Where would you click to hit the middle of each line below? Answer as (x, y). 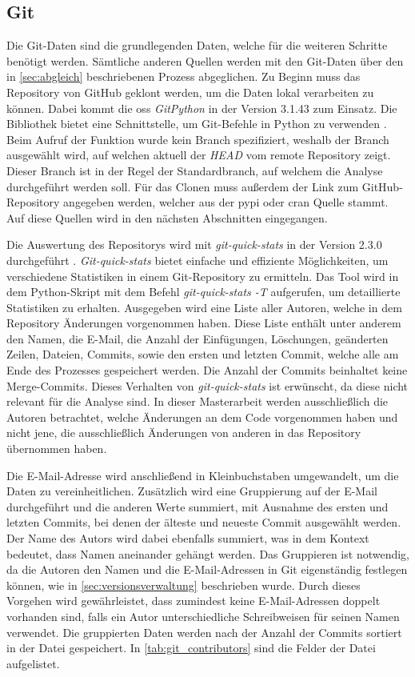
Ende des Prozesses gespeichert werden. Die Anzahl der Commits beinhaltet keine (207, 370)
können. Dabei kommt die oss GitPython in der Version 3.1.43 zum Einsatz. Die (202, 108)
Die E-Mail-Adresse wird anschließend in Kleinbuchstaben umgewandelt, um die (203, 475)
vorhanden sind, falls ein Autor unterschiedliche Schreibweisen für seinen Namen (203, 616)
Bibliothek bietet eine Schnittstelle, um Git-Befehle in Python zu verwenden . (197, 124)
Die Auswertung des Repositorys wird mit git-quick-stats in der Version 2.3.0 (194, 244)
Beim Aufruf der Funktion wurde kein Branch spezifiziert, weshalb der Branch (198, 139)
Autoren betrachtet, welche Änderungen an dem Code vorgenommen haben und (202, 417)
